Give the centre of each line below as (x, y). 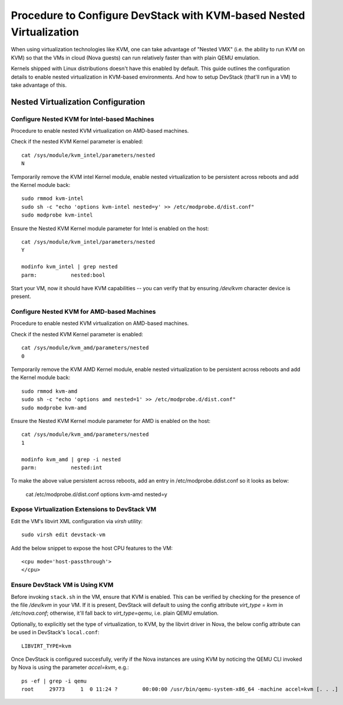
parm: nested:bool (63, 275)
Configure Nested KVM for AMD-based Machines (83, 311)
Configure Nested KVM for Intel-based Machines (83, 119)
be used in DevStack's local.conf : (55, 632)
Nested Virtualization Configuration (78, 102)
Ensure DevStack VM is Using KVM (62, 585)
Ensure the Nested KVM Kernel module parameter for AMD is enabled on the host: (111, 421)
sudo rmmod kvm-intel (52, 199)
